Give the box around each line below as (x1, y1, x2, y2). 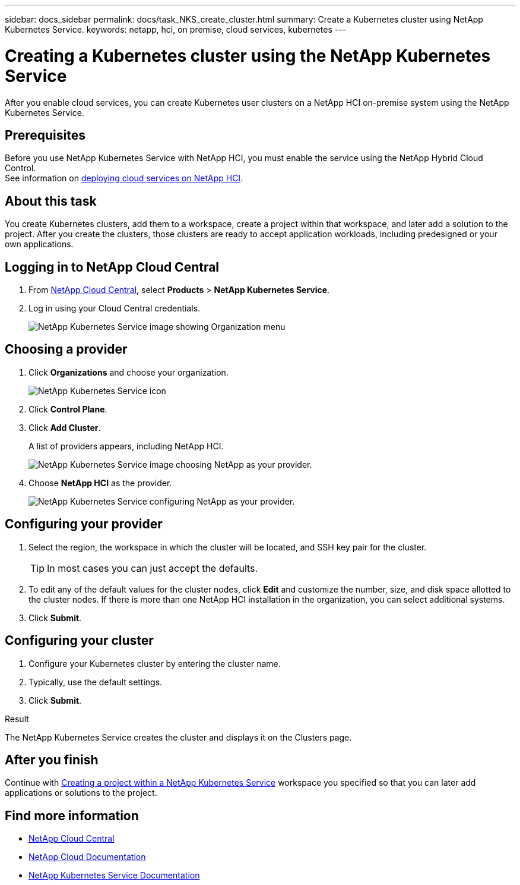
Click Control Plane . (28, 404, 107, 414)
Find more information (5, 808, 139, 823)
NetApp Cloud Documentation (28, 852, 146, 862)
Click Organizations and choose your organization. (28, 367, 229, 377)
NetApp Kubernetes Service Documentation (28, 870, 200, 881)
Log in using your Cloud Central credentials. (28, 303, 201, 314)
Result (5, 713, 29, 724)
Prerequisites (5, 127, 85, 143)
